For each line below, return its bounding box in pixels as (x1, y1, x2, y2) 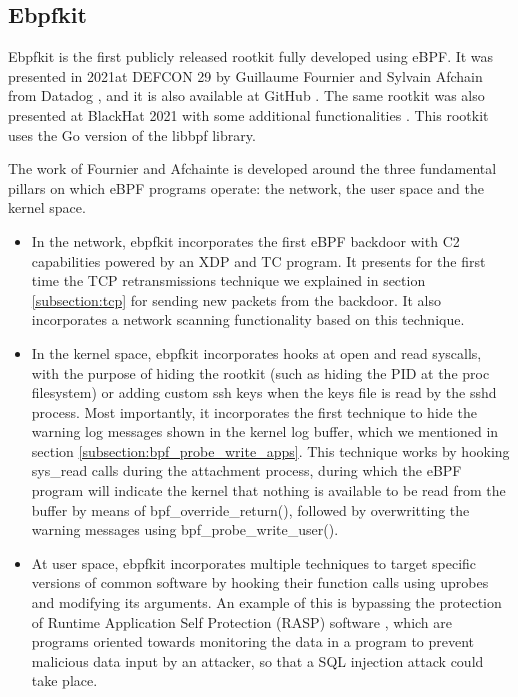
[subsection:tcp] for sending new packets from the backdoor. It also (31, 289, 442, 310)
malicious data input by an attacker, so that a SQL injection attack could (31, 650, 484, 671)
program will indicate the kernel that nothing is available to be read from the (31, 480, 506, 501)
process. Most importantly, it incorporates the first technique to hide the (31, 401, 477, 422)
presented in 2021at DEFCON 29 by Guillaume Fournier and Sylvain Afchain (8, 65, 483, 86)
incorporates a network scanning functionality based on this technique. (31, 309, 465, 330)
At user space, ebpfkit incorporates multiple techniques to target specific (31, 552, 477, 573)
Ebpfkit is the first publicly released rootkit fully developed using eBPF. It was (8, 46, 494, 67)
